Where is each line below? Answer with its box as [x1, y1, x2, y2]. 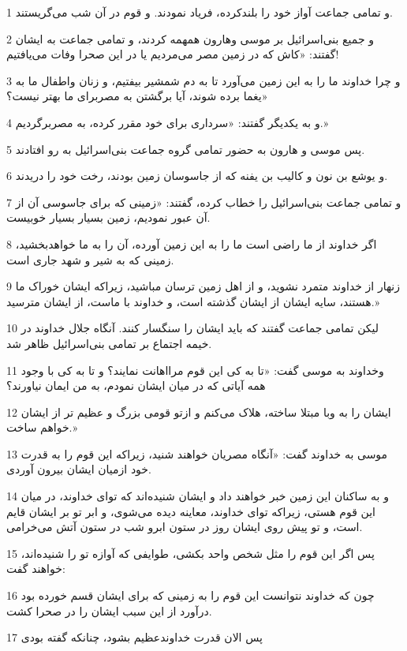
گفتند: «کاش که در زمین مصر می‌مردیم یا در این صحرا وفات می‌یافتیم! [6, 46, 339, 62]
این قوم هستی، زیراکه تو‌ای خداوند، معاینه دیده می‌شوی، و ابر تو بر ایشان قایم [6, 503, 376, 519]
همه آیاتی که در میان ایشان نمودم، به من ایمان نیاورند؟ [6, 377, 266, 394]
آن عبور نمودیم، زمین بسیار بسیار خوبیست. [6, 209, 211, 226]
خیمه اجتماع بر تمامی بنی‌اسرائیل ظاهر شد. [6, 335, 212, 351]
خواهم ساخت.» [6, 419, 78, 436]
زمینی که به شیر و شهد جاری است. [6, 251, 174, 268]
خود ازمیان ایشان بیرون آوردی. [6, 461, 151, 477]
